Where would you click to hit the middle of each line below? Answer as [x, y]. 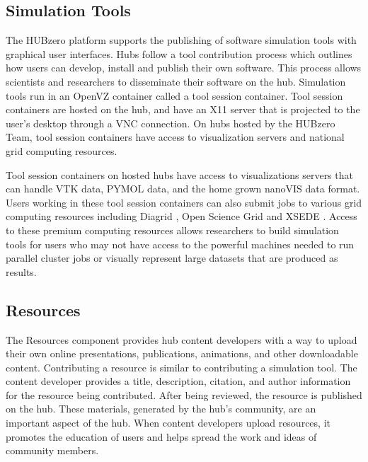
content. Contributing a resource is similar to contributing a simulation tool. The [182, 367]
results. [21, 271]
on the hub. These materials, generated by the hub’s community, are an [161, 409]
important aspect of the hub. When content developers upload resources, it [168, 423]
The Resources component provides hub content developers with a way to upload [182, 339]
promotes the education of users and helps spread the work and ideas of [161, 436]
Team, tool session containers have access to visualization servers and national [175, 137]
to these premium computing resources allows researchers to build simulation [172, 230]
